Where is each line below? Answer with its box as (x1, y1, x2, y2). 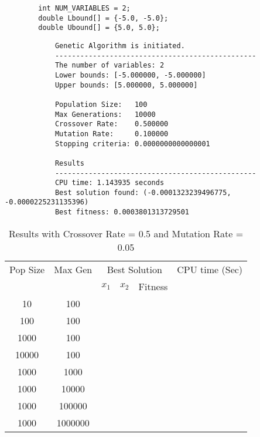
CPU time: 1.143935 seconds (54, 179, 165, 187)
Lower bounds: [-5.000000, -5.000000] (54, 70, 206, 79)
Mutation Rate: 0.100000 (54, 129, 169, 138)
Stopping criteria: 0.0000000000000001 (54, 139, 210, 148)
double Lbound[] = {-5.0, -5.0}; (38, 14, 169, 22)
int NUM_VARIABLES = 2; (38, 4, 131, 12)
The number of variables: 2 (54, 61, 165, 70)
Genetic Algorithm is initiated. (54, 41, 185, 50)
